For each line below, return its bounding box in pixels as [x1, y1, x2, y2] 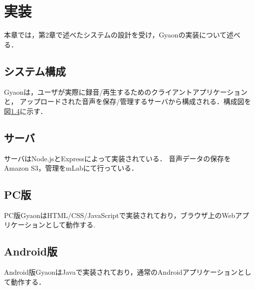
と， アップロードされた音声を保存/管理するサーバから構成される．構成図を [4, 96, 251, 107]
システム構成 [4, 63, 66, 78]
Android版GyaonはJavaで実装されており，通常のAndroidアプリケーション [4, 267, 238, 277]
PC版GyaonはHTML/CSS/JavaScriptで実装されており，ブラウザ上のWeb [4, 210, 235, 220]
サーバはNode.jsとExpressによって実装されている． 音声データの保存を [4, 153, 231, 163]
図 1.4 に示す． [4, 106, 47, 116]
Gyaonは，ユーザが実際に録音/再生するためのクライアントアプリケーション [4, 86, 248, 97]
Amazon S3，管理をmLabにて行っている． [4, 163, 139, 173]
